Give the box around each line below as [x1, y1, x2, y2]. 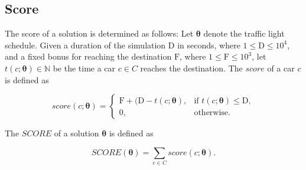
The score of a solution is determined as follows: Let [5, 27, 194, 40]
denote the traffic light [203, 27, 285, 40]
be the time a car [53, 61, 116, 74]
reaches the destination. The [140, 61, 243, 74]
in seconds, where [177, 38, 240, 51]
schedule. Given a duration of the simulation [5, 38, 166, 51]
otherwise [194, 108, 229, 117]
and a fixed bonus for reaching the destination [5, 50, 172, 63]
